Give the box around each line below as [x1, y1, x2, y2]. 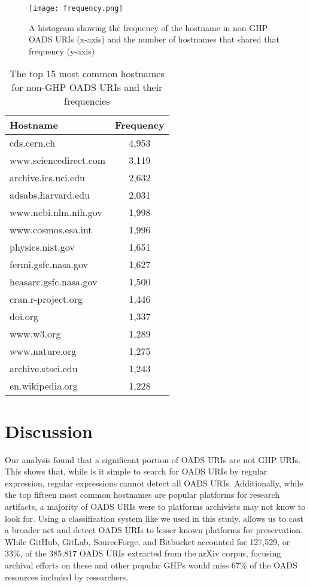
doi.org [10, 309, 39, 324]
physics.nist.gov [10, 240, 75, 254]
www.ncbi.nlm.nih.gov [10, 205, 102, 220]
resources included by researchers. [5, 570, 129, 583]
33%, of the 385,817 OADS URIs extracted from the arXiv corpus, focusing [5, 547, 281, 559]
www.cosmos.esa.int [10, 223, 92, 237]
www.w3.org [10, 327, 61, 341]
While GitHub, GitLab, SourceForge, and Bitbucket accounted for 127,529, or [5, 535, 290, 548]
